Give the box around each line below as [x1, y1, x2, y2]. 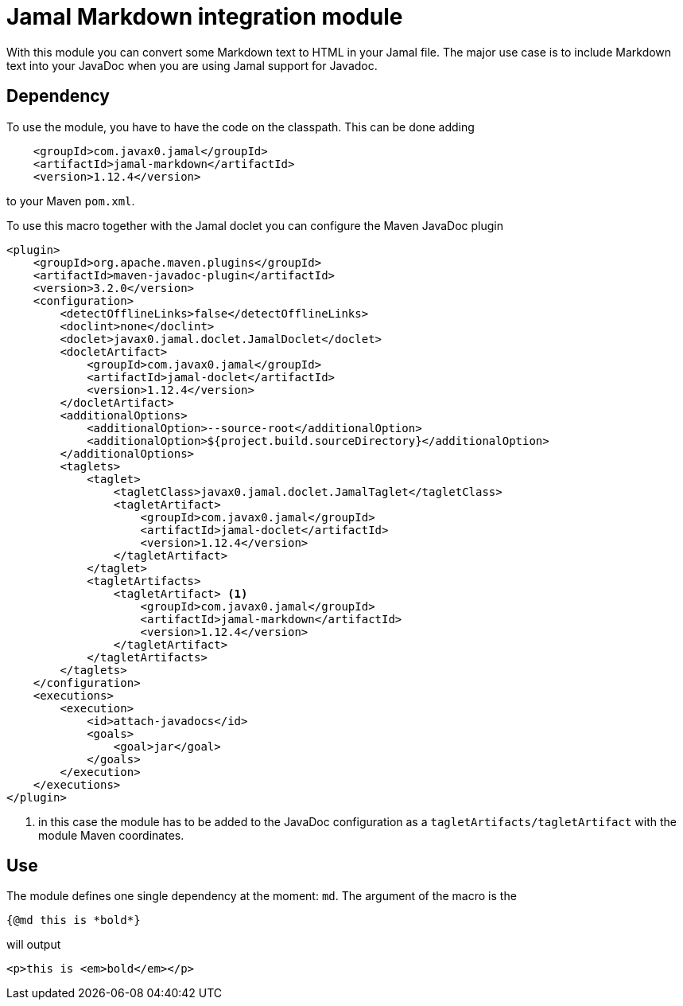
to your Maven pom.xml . [6, 193, 135, 208]
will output [6, 938, 61, 952]
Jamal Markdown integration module [6, 3, 403, 30]
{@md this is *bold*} [6, 914, 141, 927]
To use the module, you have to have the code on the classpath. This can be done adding [6, 119, 475, 134]
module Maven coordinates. [38, 828, 184, 842]
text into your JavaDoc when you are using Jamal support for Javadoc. [6, 58, 378, 72]
